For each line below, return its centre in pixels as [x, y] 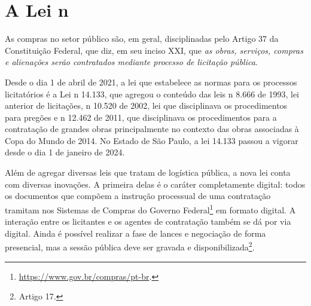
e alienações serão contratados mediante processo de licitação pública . [131, 62]
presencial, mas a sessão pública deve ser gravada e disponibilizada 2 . [130, 246]
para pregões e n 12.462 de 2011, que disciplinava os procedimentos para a [141, 117]
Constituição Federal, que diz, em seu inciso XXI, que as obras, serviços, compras [154, 50]
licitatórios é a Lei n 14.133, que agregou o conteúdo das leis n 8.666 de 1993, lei [152, 94]
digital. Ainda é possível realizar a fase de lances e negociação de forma [135, 233]
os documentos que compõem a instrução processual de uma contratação [138, 196]
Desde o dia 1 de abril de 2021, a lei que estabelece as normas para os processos [151, 82]
